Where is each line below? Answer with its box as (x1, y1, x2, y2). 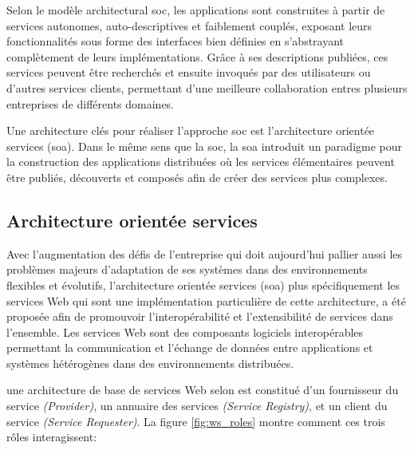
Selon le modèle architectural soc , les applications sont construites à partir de (6, 2, 385, 18)
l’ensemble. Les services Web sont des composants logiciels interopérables (6, 323, 364, 340)
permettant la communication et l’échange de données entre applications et (6, 339, 373, 356)
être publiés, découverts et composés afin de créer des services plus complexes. (6, 168, 388, 185)
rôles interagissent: (6, 428, 97, 445)
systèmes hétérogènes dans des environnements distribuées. (6, 354, 294, 371)
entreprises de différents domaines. (6, 95, 175, 112)
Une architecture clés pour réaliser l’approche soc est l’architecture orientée (6, 122, 375, 139)
